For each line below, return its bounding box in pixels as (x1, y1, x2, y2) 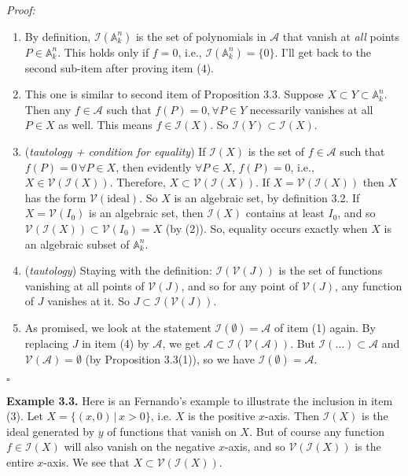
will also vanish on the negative (64, 438, 215, 455)
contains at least (245, 205, 325, 221)
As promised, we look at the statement (24, 319, 211, 335)
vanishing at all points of (24, 277, 145, 293)
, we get (162, 334, 200, 351)
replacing (24, 334, 69, 351)
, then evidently (116, 158, 192, 175)
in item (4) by (82, 334, 149, 351)
